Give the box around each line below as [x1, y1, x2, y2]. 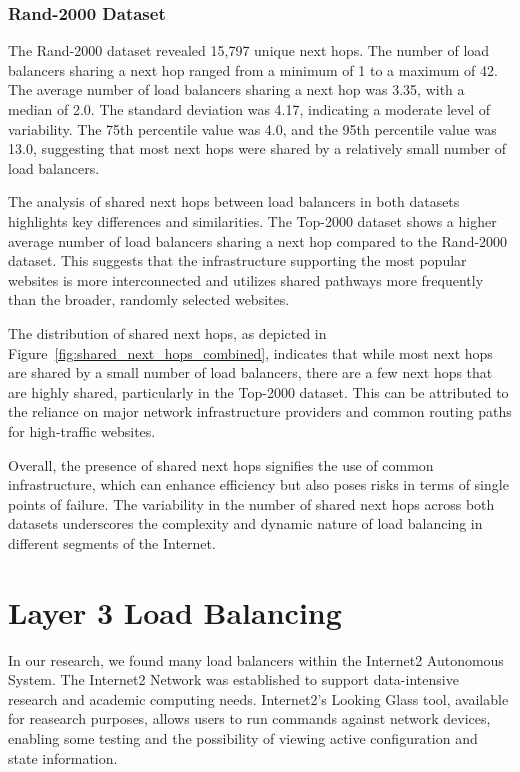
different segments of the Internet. [8, 532, 216, 553]
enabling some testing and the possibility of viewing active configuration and [8, 727, 478, 748]
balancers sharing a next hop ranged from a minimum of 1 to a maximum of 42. [8, 59, 498, 80]
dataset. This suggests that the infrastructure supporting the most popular [8, 250, 467, 271]
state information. [8, 747, 118, 768]
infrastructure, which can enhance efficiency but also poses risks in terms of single [8, 474, 509, 495]
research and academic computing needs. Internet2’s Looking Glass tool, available [8, 688, 509, 709]
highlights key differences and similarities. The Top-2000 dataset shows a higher [8, 210, 497, 231]
